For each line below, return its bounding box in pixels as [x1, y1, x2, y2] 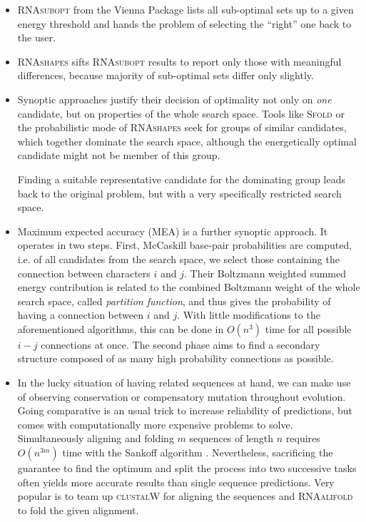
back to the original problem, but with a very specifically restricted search [17, 185, 342, 200]
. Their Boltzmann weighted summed [184, 265, 347, 280]
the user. [17, 30, 56, 45]
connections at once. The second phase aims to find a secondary [41, 337, 320, 352]
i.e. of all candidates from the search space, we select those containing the [17, 251, 340, 266]
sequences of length [189, 431, 274, 446]
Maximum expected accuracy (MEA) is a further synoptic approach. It [17, 223, 328, 238]
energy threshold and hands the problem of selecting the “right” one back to [17, 16, 352, 31]
